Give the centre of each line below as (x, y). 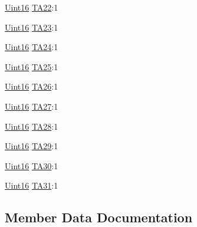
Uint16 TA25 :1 (32, 66)
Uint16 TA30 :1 (32, 165)
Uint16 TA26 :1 (32, 86)
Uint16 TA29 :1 (32, 146)
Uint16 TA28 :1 (32, 126)
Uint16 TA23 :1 (32, 27)
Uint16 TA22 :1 (32, 7)
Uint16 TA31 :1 (32, 185)
